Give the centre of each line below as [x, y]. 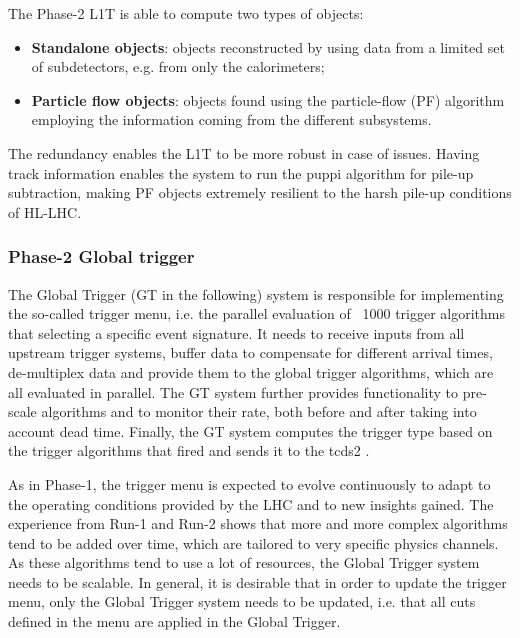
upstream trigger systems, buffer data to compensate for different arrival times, [250, 352]
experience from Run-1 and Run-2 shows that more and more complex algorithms [258, 523]
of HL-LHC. [45, 211]
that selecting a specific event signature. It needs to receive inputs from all [236, 332]
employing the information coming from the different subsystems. [231, 119]
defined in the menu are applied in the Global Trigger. [174, 621]
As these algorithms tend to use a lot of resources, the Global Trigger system [244, 562]
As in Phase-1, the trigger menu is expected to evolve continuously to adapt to [249, 483]
